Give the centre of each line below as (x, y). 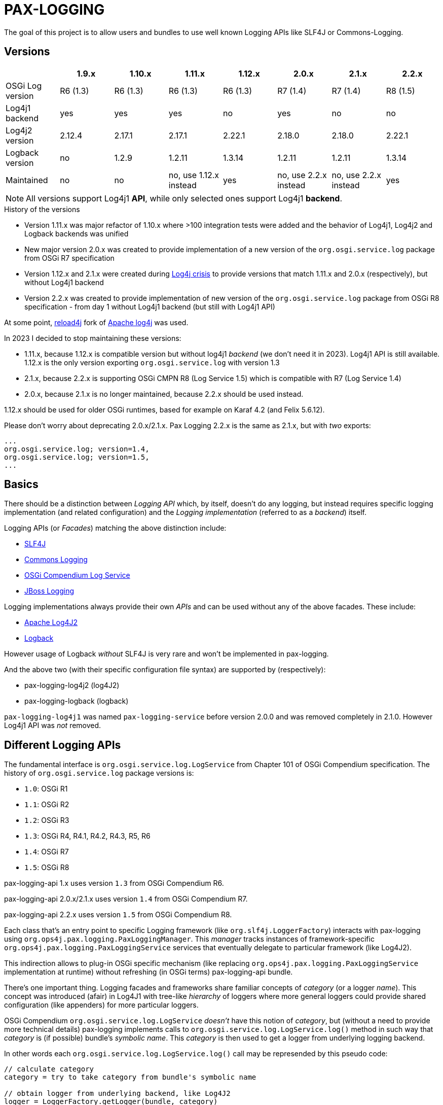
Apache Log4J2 (51, 623)
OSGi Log (24, 85)
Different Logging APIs (63, 745)
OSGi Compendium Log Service (77, 575)
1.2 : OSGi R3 (47, 820)
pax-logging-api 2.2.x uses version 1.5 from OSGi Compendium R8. (118, 915)
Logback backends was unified (77, 233)
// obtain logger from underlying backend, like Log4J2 (117, 1094)
